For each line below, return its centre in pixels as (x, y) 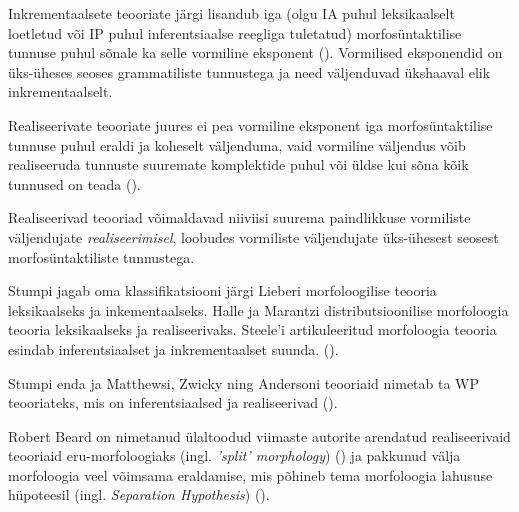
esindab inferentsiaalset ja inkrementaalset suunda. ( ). (173, 348)
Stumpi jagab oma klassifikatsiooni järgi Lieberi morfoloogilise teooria (222, 290)
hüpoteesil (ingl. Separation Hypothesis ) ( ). (139, 494)
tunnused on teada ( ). (74, 183)
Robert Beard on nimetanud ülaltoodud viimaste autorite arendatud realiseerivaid (259, 435)
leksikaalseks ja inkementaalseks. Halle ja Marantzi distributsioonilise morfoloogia (258, 309)
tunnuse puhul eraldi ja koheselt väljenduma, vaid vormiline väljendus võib (237, 144)
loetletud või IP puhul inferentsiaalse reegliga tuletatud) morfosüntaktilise (235, 32)
